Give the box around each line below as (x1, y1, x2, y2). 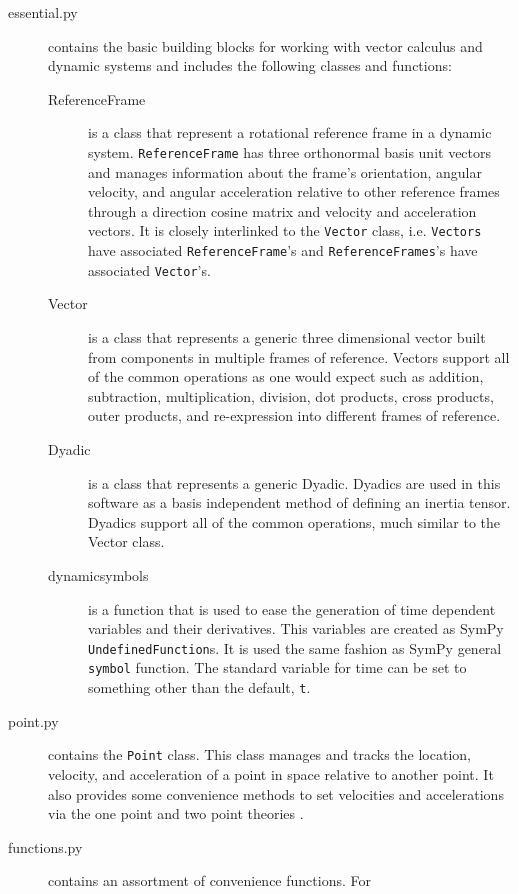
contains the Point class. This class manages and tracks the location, (48, 744, 471, 765)
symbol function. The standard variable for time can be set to (88, 657, 467, 678)
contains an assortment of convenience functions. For (48, 870, 371, 891)
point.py (8, 710, 59, 731)
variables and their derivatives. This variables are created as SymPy (88, 618, 504, 639)
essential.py (8, 2, 78, 22)
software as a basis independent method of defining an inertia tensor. (88, 492, 511, 513)
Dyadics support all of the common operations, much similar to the (88, 511, 501, 532)
